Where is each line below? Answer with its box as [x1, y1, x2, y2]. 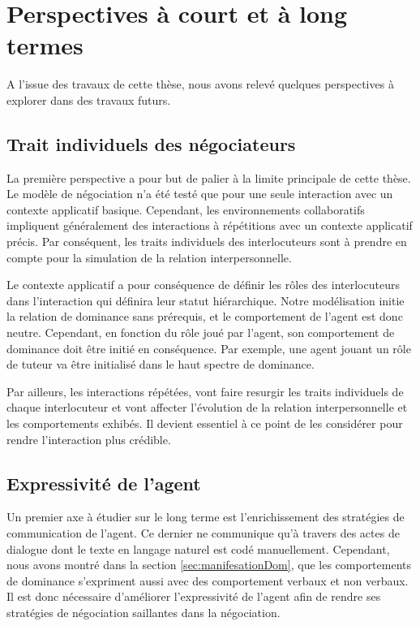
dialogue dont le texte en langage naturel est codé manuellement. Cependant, [6, 540, 390, 557]
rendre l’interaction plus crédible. [6, 430, 171, 447]
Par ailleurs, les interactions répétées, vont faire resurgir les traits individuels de [6, 382, 404, 399]
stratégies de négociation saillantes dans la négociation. [6, 603, 281, 620]
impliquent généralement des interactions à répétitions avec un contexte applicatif [6, 217, 413, 234]
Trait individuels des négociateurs [6, 131, 296, 156]
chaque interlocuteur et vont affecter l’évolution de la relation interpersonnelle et [6, 399, 408, 416]
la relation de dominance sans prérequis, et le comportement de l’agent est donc [6, 308, 403, 325]
